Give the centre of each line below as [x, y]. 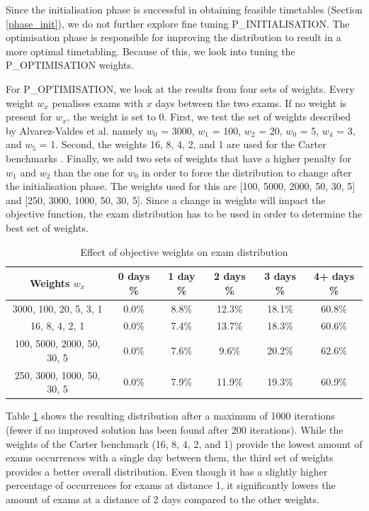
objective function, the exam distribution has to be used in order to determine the [184, 214]
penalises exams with [97, 102]
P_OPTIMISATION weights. [70, 65]
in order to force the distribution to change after [247, 172]
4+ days [334, 276]
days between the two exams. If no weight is [251, 102]
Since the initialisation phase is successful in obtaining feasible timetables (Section [184, 9]
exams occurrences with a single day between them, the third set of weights [170, 457]
